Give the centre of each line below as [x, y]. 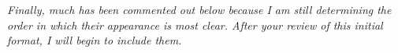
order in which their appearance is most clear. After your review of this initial [195, 25]
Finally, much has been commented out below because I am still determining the [199, 9]
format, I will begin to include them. [95, 40]
